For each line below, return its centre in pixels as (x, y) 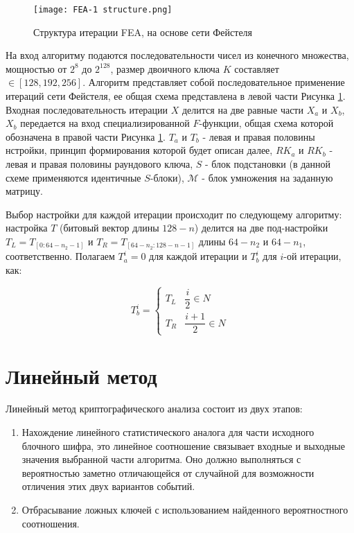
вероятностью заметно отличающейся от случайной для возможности (168, 472)
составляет (257, 68)
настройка (27, 228)
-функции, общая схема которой (266, 123)
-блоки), (167, 177)
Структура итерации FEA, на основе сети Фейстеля (143, 32)
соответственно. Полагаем (60, 256)
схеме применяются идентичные (73, 177)
